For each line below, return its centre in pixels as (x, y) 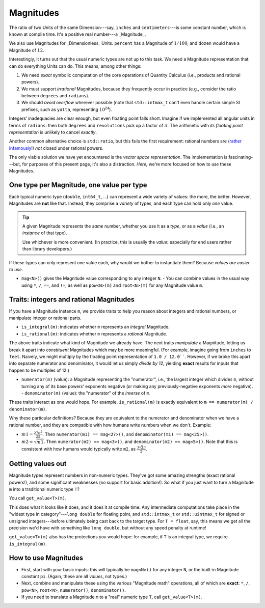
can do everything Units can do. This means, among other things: (75, 66)
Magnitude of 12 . (26, 50)
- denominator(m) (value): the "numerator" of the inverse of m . (86, 393)
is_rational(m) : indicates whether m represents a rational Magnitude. (94, 333)
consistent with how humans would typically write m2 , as (79, 449)
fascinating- (241, 157)
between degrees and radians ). (55, 96)
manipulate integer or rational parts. (45, 318)
